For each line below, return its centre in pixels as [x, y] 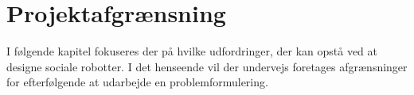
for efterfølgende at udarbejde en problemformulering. [137, 82]
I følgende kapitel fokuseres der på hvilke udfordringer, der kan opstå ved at [192, 51]
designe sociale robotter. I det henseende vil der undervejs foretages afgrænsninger [207, 66]
